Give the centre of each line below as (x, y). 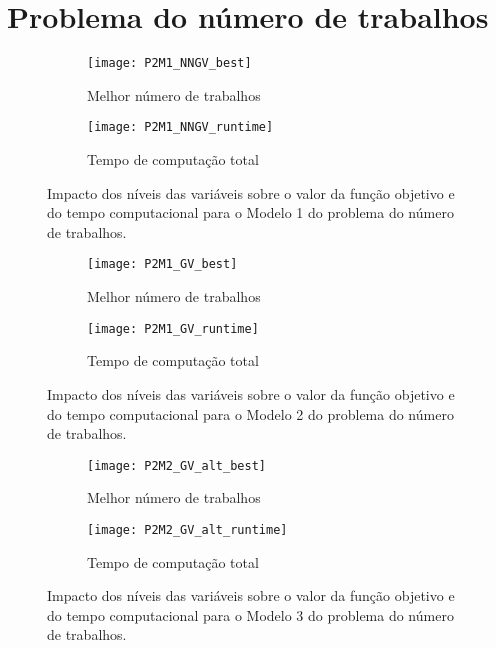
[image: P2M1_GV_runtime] (173, 328)
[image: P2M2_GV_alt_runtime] (187, 529)
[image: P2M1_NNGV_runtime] (180, 127)
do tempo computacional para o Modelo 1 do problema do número (250, 212)
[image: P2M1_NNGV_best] (169, 63)
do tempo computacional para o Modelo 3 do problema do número (250, 614)
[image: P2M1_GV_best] (162, 264)
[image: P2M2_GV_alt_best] (176, 465)
